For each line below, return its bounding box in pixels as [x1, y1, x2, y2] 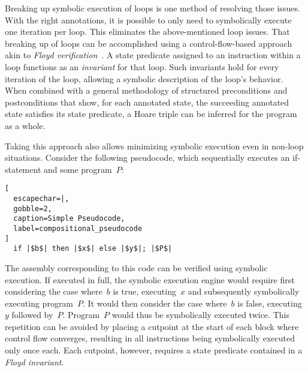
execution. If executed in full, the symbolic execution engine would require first [5, 273, 295, 286]
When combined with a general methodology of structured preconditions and [5, 84, 288, 97]
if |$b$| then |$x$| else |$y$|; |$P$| [13, 244, 173, 253]
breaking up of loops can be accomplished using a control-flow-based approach [5, 37, 292, 49]
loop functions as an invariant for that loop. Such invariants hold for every [5, 60, 279, 73]
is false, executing [237, 296, 302, 309]
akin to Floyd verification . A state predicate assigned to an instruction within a [5, 49, 301, 61]
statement [5, 163, 41, 175]
